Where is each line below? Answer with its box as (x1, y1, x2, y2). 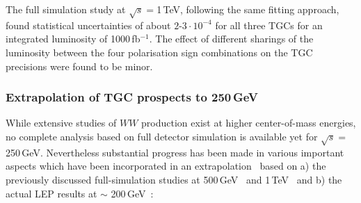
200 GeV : (111, 186, 154, 200)
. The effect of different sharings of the (149, 31, 314, 46)
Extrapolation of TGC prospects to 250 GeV (6, 88, 259, 106)
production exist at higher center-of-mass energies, (141, 115, 356, 130)
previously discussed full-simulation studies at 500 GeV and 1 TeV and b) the (6, 172, 342, 186)
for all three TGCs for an (215, 17, 323, 32)
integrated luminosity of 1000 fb (6, 31, 141, 46)
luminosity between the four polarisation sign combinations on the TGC (6, 44, 313, 59)
